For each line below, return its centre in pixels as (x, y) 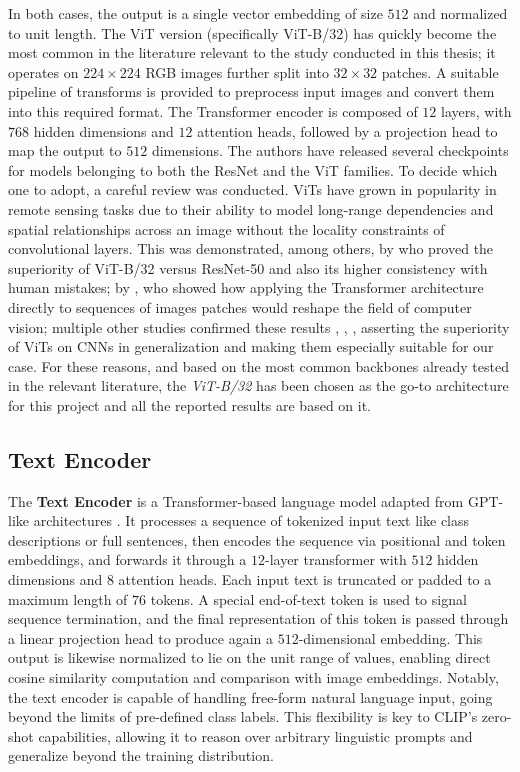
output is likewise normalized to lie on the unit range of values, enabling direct (249, 657)
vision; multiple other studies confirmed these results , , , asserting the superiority (259, 326)
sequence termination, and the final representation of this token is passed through (258, 618)
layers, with (476, 110)
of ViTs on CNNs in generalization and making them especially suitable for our (251, 346)
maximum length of (68, 598)
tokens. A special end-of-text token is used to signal (308, 598)
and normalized (460, 13)
